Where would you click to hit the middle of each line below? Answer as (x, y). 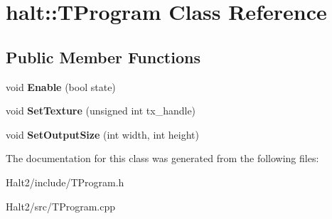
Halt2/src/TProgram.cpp (61, 206)
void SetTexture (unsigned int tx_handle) (101, 111)
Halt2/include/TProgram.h (65, 182)
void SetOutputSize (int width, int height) (102, 134)
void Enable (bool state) (61, 86)
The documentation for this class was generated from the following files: (162, 158)
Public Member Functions (103, 57)
